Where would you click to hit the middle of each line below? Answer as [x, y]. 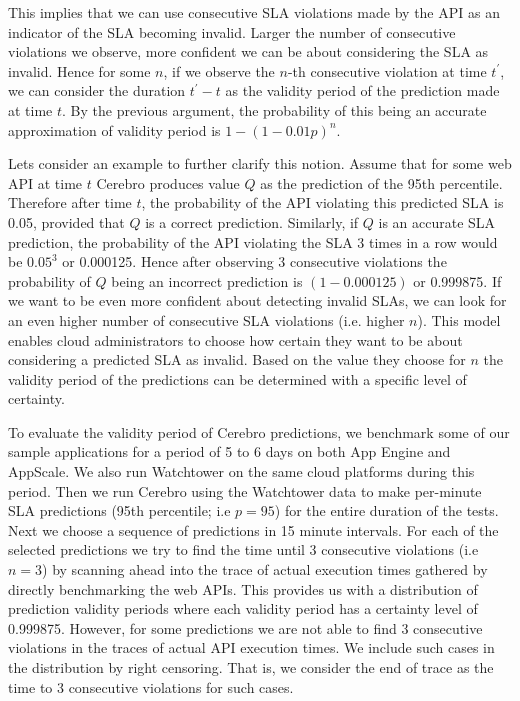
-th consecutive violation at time [387, 70]
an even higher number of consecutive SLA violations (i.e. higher [206, 319]
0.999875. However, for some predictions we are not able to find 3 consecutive [245, 627]
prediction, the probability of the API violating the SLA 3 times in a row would [253, 241]
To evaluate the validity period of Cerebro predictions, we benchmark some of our [259, 431]
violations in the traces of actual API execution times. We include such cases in [251, 647]
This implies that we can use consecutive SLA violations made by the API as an [254, 12]
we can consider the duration [97, 90]
